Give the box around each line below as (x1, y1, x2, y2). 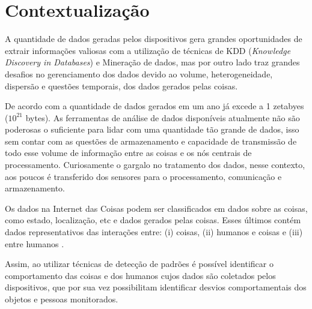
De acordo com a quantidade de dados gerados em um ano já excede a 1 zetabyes (5, 100, 304, 112)
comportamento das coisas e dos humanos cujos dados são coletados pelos (5, 269, 276, 281)
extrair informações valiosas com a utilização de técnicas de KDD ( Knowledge (5, 44, 291, 56)
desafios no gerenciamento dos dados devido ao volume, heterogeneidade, (5, 67, 273, 80)
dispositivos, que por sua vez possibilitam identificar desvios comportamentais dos (5, 281, 307, 293)
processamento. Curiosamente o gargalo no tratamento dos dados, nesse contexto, (5, 158, 305, 171)
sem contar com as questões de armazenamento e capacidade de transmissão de (5, 134, 297, 147)
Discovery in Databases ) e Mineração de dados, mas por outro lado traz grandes (5, 56, 300, 68)
